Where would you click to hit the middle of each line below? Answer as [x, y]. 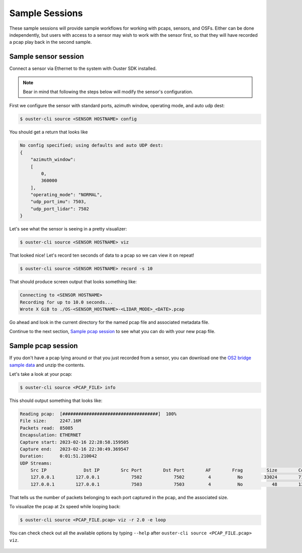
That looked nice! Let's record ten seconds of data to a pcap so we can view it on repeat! [102, 255]
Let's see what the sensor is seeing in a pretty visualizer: [68, 229]
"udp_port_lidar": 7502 [60, 209]
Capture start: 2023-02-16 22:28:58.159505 [74, 442]
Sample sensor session [47, 57]
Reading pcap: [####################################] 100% [98, 414]
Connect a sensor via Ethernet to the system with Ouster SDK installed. [83, 68]
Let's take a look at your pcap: [41, 374]
